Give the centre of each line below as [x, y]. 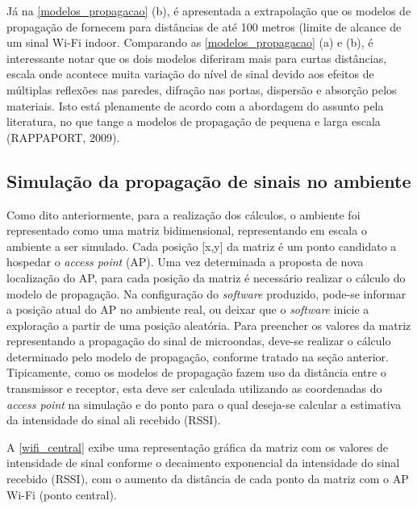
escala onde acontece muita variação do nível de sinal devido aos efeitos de [190, 74]
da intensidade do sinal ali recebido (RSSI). [114, 420]
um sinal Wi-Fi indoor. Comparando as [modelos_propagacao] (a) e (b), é [190, 42]
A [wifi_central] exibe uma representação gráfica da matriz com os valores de [197, 446]
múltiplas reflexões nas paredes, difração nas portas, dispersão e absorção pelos [202, 89]
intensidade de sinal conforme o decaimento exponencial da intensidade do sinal [203, 463]
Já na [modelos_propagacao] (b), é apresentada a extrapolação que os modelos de [209, 10]
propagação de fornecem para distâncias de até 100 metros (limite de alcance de [204, 26]
